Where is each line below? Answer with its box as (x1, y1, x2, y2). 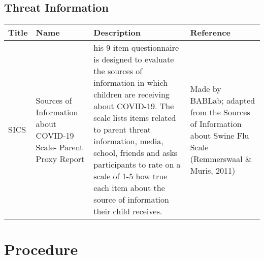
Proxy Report (36, 152, 85, 165)
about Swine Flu (190, 129, 249, 141)
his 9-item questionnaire (93, 42, 179, 54)
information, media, (93, 135, 163, 147)
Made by (190, 82, 221, 94)
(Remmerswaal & (190, 152, 252, 165)
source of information (93, 193, 169, 206)
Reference (190, 26, 230, 39)
